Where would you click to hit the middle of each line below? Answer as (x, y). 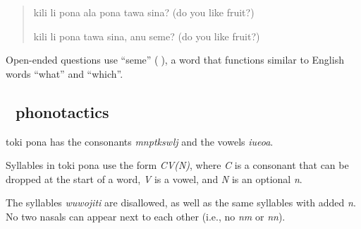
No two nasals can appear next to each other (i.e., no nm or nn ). (146, 216)
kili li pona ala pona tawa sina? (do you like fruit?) (144, 12)
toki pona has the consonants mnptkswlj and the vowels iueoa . (140, 141)
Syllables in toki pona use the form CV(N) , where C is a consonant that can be (177, 165)
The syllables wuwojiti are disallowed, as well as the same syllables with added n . (181, 202)
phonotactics (62, 111)
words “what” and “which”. (65, 73)
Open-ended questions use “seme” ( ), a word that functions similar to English (175, 60)
